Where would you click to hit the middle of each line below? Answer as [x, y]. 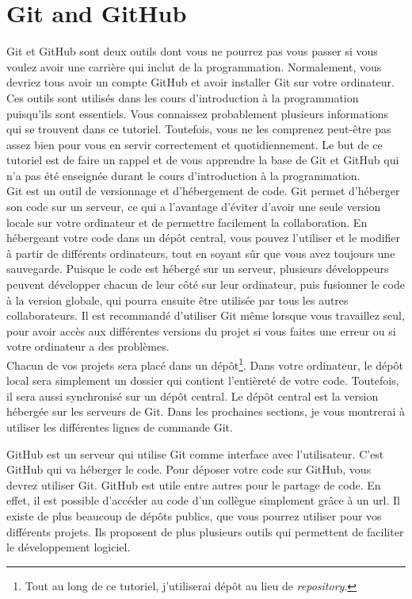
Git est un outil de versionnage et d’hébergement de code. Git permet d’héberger [203, 191]
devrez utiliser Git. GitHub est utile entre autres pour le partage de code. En [194, 484]
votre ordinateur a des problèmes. [88, 346]
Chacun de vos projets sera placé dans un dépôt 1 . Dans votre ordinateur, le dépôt [205, 364]
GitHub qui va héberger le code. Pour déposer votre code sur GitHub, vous [189, 469]
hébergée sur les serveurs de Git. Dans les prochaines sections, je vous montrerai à [206, 411]
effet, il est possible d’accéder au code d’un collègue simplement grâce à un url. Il [203, 500]
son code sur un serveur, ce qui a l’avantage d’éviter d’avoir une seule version [194, 207]
